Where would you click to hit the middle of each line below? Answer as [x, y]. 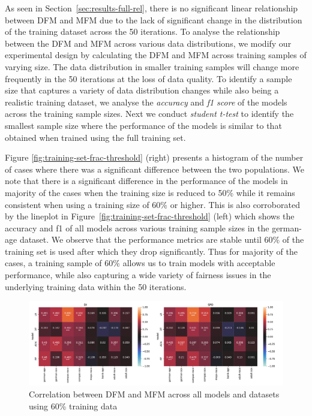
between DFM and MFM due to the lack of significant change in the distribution [154, 19]
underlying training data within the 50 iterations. [96, 286]
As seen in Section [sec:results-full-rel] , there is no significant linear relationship [151, 8]
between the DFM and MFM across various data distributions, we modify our [148, 43]
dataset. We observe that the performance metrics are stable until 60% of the [162, 239]
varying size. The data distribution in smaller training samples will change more [152, 66]
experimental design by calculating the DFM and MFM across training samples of [156, 55]
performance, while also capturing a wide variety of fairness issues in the [138, 275]
